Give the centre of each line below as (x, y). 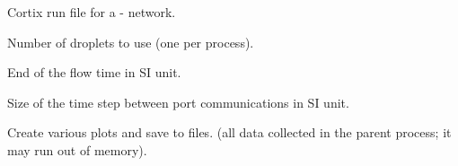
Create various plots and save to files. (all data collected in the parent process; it (229, 132)
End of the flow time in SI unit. (94, 72)
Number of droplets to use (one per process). (131, 42)
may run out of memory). (77, 149)
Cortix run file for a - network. (92, 12)
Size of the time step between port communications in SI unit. (178, 102)
